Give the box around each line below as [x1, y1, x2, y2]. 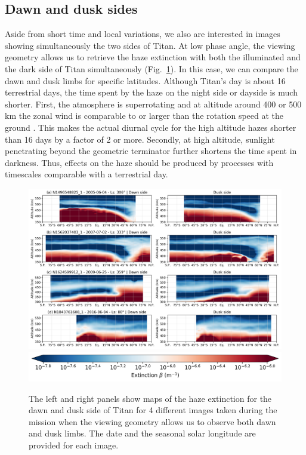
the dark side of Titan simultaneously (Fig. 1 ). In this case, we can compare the [5, 62, 298, 75]
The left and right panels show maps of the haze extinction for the [29, 392, 272, 404]
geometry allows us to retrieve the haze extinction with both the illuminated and [5, 51, 301, 63]
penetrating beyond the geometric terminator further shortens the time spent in [5, 145, 297, 157]
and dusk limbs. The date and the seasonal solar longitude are [29, 427, 256, 439]
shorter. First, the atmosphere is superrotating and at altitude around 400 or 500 [5, 97, 302, 110]
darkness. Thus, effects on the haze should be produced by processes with [5, 156, 274, 168]
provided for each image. [29, 438, 119, 451]
